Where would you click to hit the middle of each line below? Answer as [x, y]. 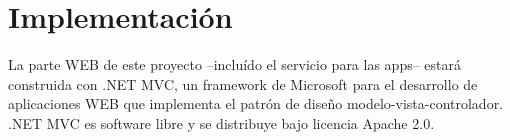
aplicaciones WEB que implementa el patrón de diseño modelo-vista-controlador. [256, 103]
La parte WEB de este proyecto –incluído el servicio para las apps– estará [235, 64]
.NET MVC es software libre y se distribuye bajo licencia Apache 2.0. [221, 122]
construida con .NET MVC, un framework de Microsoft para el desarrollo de [243, 83]
